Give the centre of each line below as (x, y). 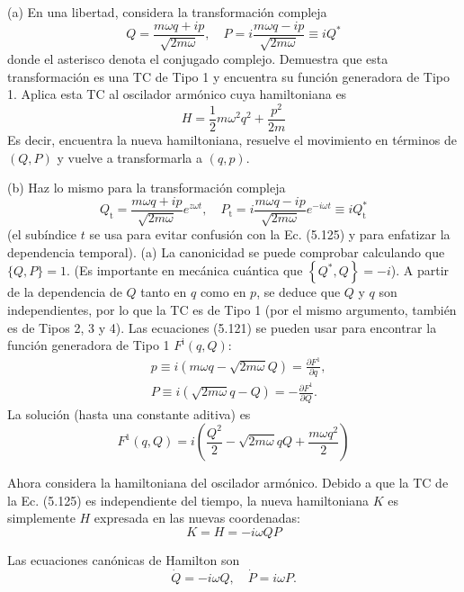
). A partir (420, 270)
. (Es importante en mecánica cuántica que (184, 270)
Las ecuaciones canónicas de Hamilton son (124, 559)
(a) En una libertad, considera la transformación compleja (167, 12)
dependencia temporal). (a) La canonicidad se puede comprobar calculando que (226, 251)
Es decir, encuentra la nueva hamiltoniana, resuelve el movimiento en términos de (232, 139)
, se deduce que (299, 292)
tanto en (164, 292)
